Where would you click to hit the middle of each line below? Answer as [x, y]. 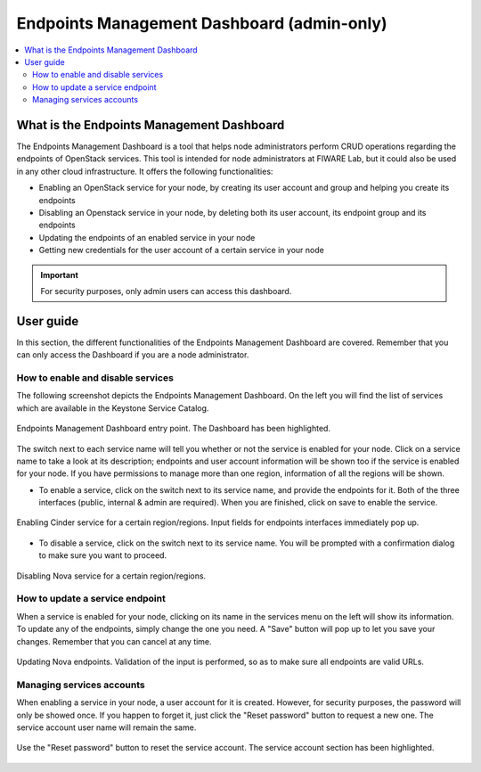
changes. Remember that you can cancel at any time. [114, 641]
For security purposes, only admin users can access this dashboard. [166, 291]
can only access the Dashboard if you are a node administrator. [133, 355]
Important [60, 275]
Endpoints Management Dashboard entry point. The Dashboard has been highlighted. [174, 429]
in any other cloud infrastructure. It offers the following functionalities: [145, 171]
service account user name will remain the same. [106, 727]
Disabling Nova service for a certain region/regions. [111, 576]
